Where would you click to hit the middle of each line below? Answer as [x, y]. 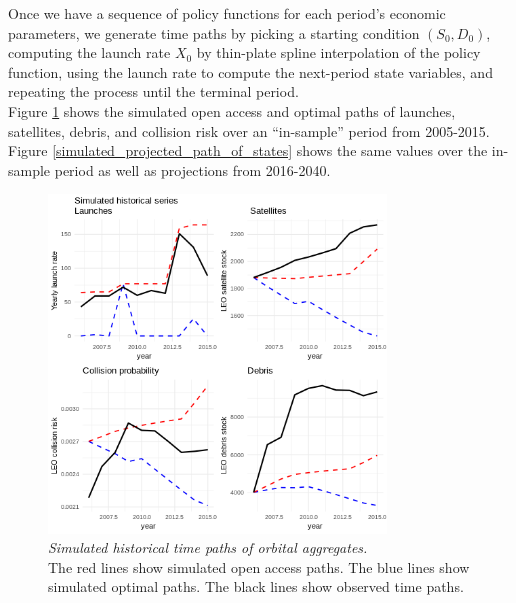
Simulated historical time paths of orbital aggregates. [208, 547]
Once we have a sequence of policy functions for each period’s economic [227, 13]
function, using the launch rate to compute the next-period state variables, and [250, 71]
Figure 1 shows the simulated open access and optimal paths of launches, [232, 110]
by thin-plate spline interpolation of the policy [338, 52]
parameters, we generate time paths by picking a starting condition [214, 32]
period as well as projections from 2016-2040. [192, 169]
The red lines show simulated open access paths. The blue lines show [259, 566]
